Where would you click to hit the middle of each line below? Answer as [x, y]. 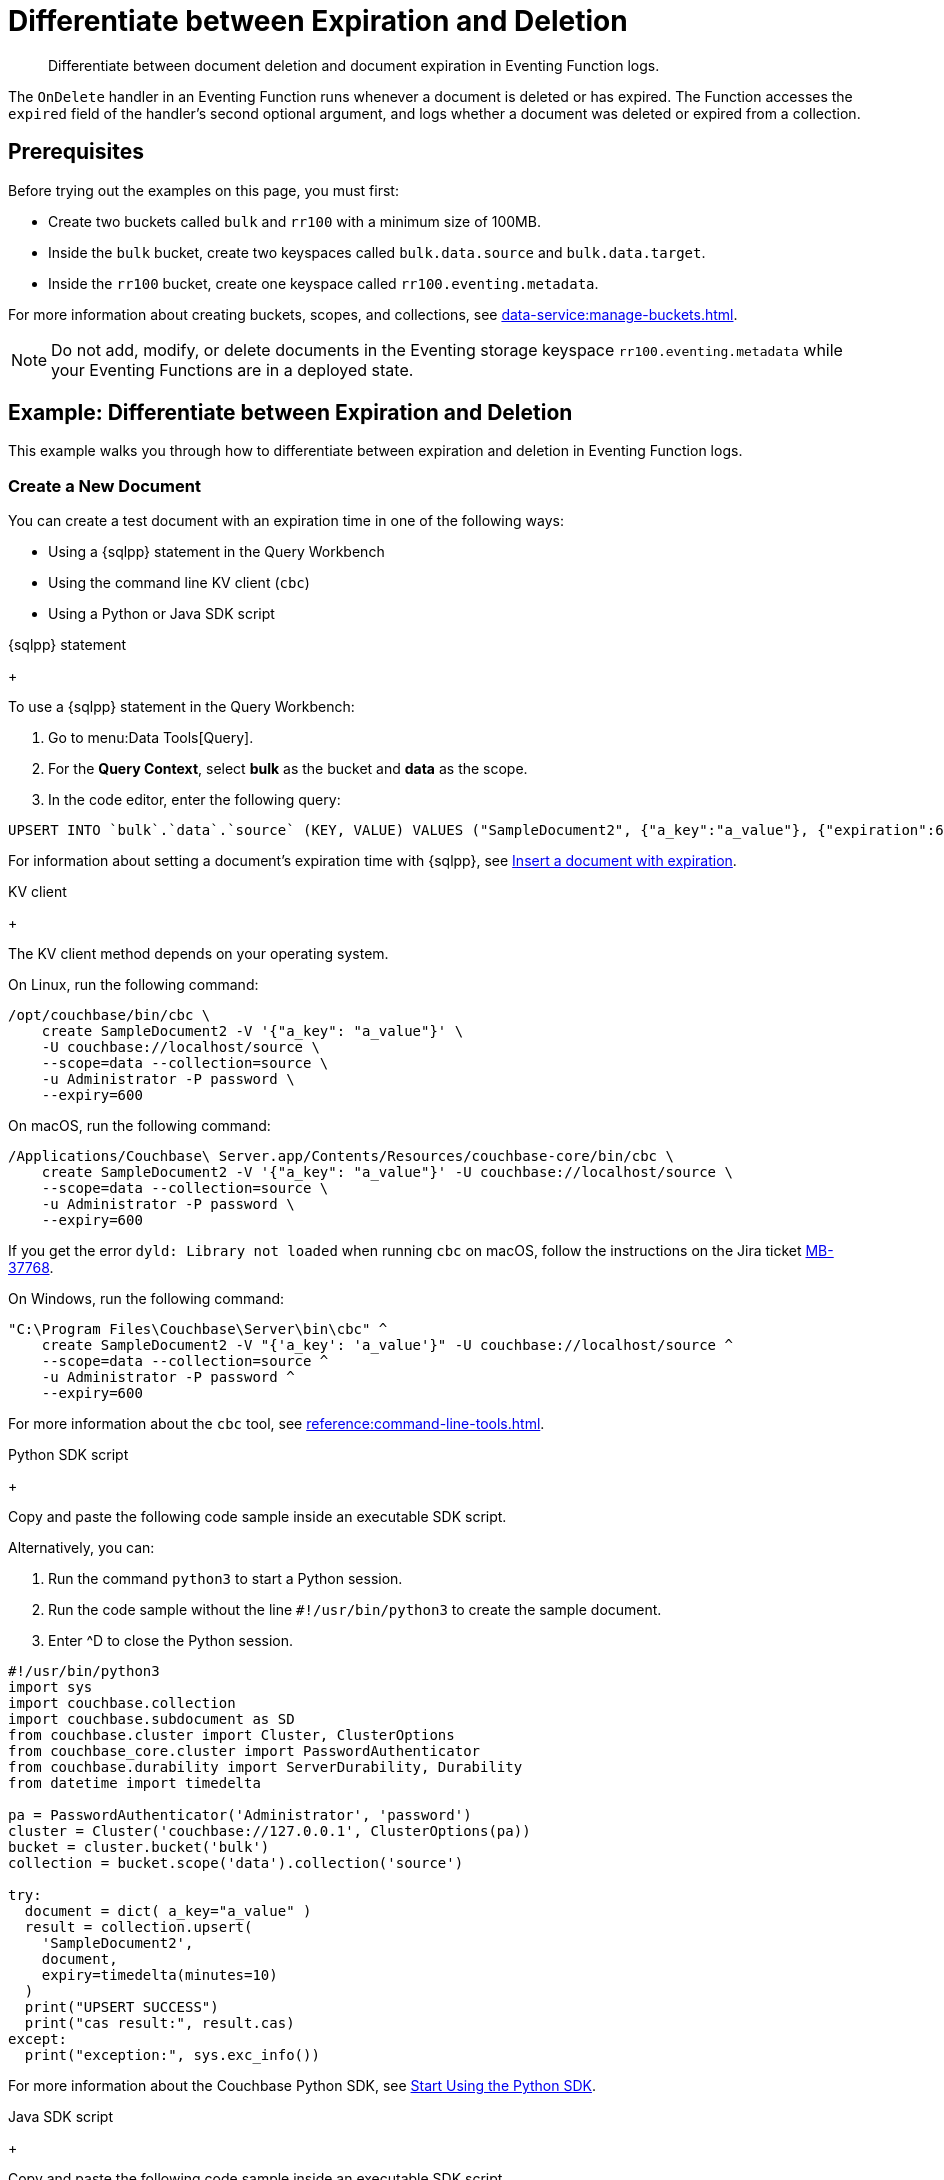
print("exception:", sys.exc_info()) [172, 2055]
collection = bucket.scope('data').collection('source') [236, 1863]
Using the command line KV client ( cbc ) [179, 583]
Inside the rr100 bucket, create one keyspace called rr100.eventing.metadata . [323, 283]
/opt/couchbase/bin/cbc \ [109, 1015]
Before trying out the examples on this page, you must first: [203, 190]
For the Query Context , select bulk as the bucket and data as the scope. [288, 769]
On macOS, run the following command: [139, 1126]
